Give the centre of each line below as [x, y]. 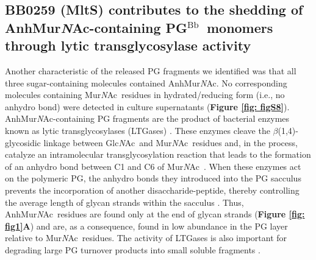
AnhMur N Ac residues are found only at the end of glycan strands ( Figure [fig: [155, 214]
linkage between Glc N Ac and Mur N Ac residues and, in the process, [171, 142]
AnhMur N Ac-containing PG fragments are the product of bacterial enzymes [147, 118]
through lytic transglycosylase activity [128, 45]
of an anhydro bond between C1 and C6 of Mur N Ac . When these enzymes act [153, 166]
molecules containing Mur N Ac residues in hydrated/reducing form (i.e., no [145, 95]
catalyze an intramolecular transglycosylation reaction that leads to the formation [158, 154]
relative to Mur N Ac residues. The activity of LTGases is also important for [146, 238]
